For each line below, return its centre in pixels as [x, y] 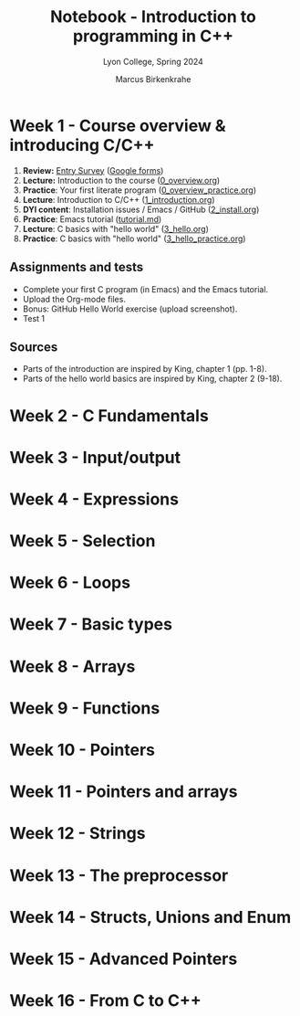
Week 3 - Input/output [95, 457]
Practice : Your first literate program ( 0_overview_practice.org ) [140, 190]
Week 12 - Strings [78, 834]
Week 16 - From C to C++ [106, 1001]
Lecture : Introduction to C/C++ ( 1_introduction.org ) [119, 199]
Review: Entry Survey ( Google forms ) [93, 170]
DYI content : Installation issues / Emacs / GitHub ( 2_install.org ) [141, 209]
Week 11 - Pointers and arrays [124, 792]
